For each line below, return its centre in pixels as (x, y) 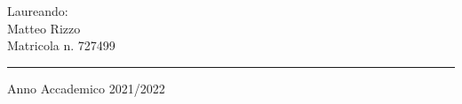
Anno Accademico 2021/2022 (86, 88)
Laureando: (38, 11)
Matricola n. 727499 (61, 45)
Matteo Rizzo (44, 28)
